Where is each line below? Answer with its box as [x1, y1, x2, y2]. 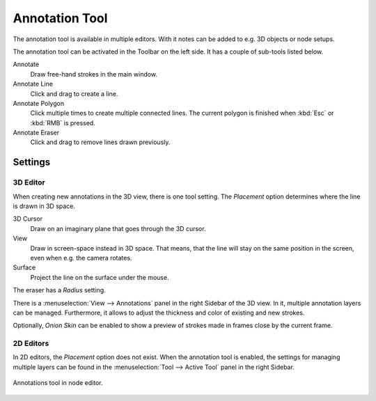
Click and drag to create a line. [30, 89, 118, 97]
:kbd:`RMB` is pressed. [30, 118, 95, 127]
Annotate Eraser [13, 129, 60, 137]
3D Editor [13, 178, 45, 187]
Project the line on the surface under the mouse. [30, 273, 170, 281]
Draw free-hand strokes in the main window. [30, 70, 158, 78]
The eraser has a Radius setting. [13, 286, 106, 294]
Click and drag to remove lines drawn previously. [30, 138, 171, 146]
